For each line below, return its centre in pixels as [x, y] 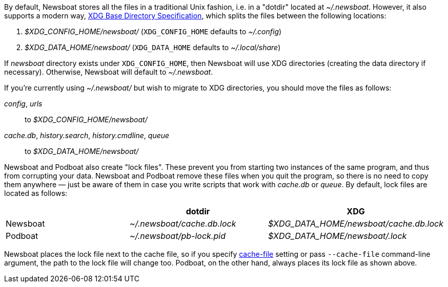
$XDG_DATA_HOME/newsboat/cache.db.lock [356, 224]
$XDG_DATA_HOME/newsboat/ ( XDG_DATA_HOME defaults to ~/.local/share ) [153, 47]
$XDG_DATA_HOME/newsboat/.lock [338, 236]
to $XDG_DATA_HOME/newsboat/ [82, 151]
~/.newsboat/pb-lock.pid [177, 236]
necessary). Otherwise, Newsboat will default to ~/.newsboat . [109, 72]
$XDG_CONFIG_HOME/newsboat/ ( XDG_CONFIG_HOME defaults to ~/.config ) [153, 31]
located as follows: [36, 193]
